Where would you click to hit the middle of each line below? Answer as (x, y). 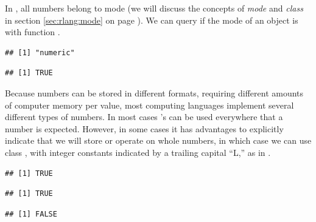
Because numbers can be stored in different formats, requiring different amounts (154, 92)
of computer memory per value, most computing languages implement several (149, 105)
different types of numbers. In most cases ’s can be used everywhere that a (144, 117)
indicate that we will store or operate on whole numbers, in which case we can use (158, 140)
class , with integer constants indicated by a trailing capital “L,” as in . (138, 152)
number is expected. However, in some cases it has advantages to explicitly (144, 128)
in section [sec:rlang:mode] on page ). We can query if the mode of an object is (152, 20)
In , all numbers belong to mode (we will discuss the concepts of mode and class (154, 8)
